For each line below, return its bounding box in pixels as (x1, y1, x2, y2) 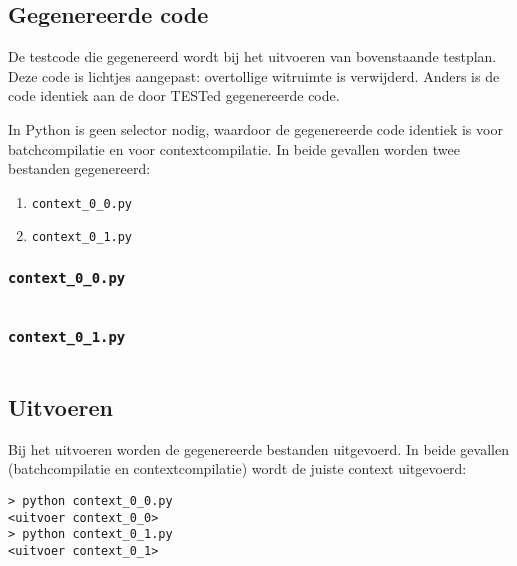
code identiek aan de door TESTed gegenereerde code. (8, 85, 340, 106)
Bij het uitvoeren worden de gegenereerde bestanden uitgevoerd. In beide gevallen (8, 438, 509, 459)
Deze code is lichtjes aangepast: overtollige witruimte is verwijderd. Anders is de (8, 65, 500, 86)
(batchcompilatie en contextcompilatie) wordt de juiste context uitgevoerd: (8, 458, 467, 479)
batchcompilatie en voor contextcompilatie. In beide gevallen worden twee (8, 138, 460, 159)
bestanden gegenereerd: (8, 158, 151, 179)
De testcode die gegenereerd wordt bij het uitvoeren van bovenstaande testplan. (8, 46, 497, 67)
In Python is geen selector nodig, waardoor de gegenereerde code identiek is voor (8, 118, 503, 139)
